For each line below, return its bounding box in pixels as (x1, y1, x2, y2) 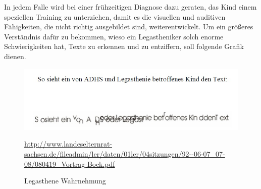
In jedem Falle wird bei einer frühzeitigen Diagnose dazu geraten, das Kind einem (4, 2, 257, 12)
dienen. (4, 51, 26, 61)
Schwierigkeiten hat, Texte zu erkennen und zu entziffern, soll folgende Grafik (4, 41, 244, 52)
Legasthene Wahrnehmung (24, 175, 106, 186)
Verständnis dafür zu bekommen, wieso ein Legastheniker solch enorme (4, 31, 224, 41)
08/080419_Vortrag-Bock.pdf (24, 158, 115, 169)
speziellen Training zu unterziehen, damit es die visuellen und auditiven (4, 11, 226, 22)
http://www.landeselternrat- (24, 138, 113, 149)
